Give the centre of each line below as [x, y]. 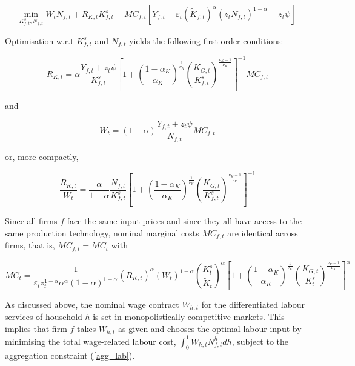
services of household [44, 317]
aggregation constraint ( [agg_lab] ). [70, 355]
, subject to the [260, 341]
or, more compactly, [42, 156]
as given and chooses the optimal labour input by [210, 328]
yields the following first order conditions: [206, 40]
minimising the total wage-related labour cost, [91, 341]
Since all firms [31, 221]
